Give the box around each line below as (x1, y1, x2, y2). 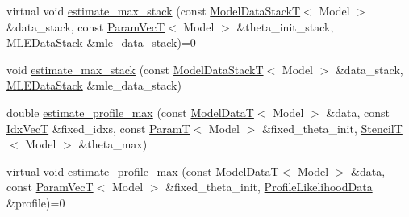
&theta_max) (78, 136, 148, 152)
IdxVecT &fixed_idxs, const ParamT (6, 119, 190, 136)
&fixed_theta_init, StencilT (261, 119, 403, 136)
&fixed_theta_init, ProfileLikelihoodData (165, 178, 373, 195)
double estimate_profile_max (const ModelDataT (6, 103, 254, 120)
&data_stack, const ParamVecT (6, 18, 165, 35)
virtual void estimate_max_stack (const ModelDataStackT (6, 2, 301, 19)
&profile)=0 (6, 194, 65, 211)
